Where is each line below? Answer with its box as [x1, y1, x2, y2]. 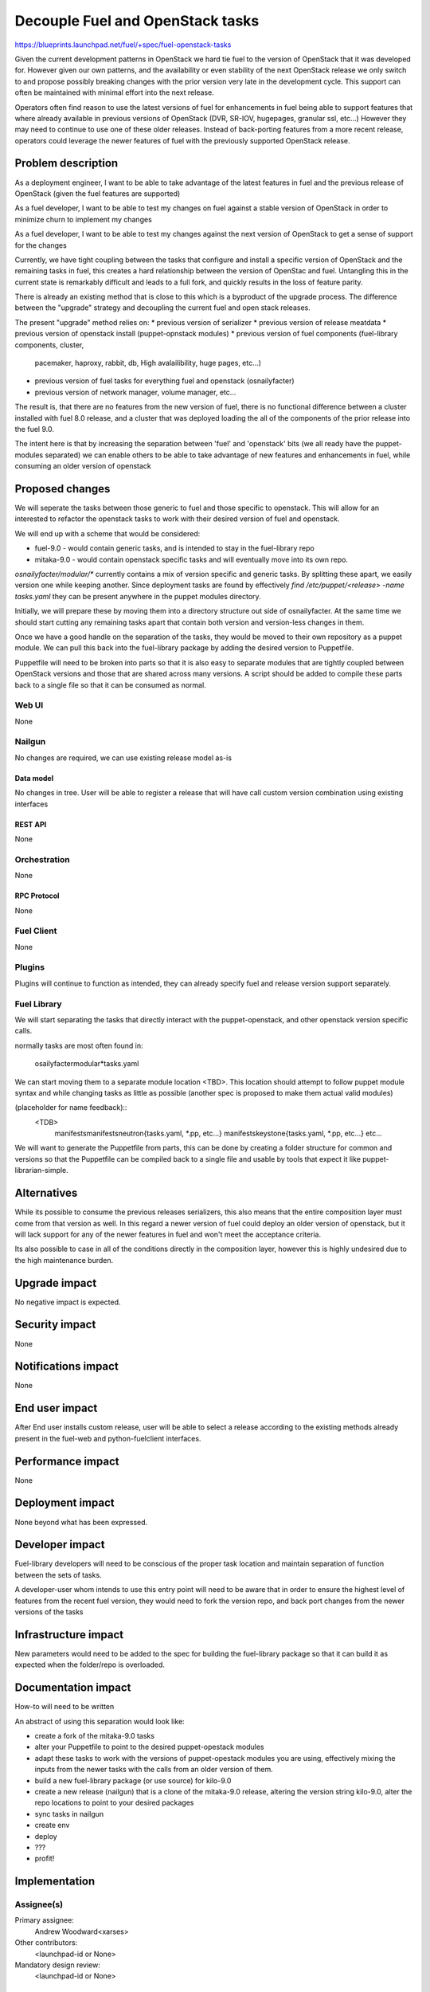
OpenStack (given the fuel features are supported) [14, 188, 181, 198]
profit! [34, 1853, 55, 1864]
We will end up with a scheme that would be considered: [14, 528, 201, 538]
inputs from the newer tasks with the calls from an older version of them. [34, 1765, 274, 1774]
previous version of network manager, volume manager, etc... [34, 387, 236, 397]
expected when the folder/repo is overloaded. [14, 1660, 165, 1669]
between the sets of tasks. [14, 1570, 103, 1579]
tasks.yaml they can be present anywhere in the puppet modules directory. [14, 591, 262, 601]
